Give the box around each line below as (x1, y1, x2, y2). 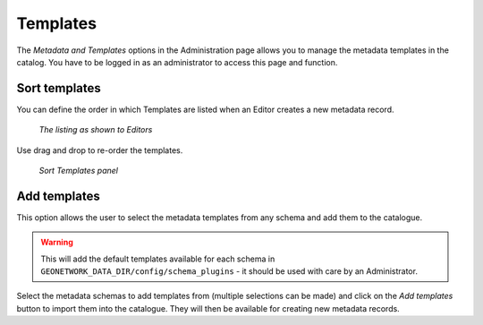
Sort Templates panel (38, 166, 118, 176)
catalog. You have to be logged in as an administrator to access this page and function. (16, 56, 338, 67)
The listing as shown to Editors (38, 124, 153, 135)
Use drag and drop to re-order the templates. (16, 144, 183, 156)
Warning (40, 237, 73, 248)
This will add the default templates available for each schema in (40, 253, 275, 264)
